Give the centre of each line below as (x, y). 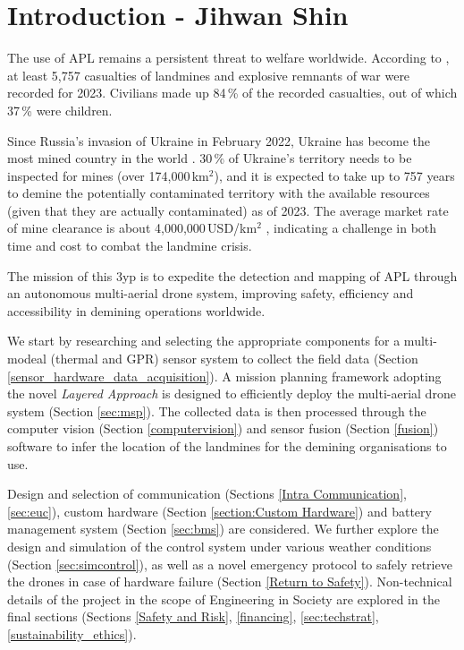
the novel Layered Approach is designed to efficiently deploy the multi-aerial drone (232, 393)
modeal (27, 359)
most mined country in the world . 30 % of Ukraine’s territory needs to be (210, 158)
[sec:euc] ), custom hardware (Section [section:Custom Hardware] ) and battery (219, 511)
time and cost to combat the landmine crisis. (130, 246)
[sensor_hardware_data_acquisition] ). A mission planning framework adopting (224, 376)
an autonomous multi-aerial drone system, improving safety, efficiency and (211, 293)
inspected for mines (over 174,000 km (108, 175)
